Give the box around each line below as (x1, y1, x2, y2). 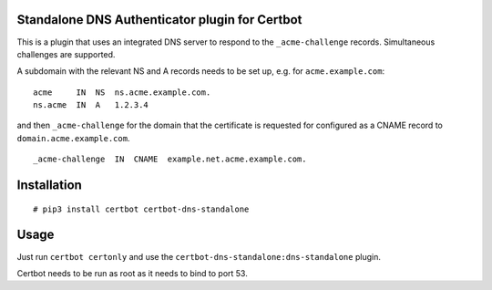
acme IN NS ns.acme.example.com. (33, 87, 211, 98)
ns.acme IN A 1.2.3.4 (33, 100, 149, 110)
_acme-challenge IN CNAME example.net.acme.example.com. (33, 154, 307, 164)
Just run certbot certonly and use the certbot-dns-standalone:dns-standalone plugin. (16, 251, 382, 262)
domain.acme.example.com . (16, 132, 130, 143)
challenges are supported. (16, 48, 116, 59)
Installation (16, 178, 82, 193)
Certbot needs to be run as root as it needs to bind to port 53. (16, 267, 248, 278)
